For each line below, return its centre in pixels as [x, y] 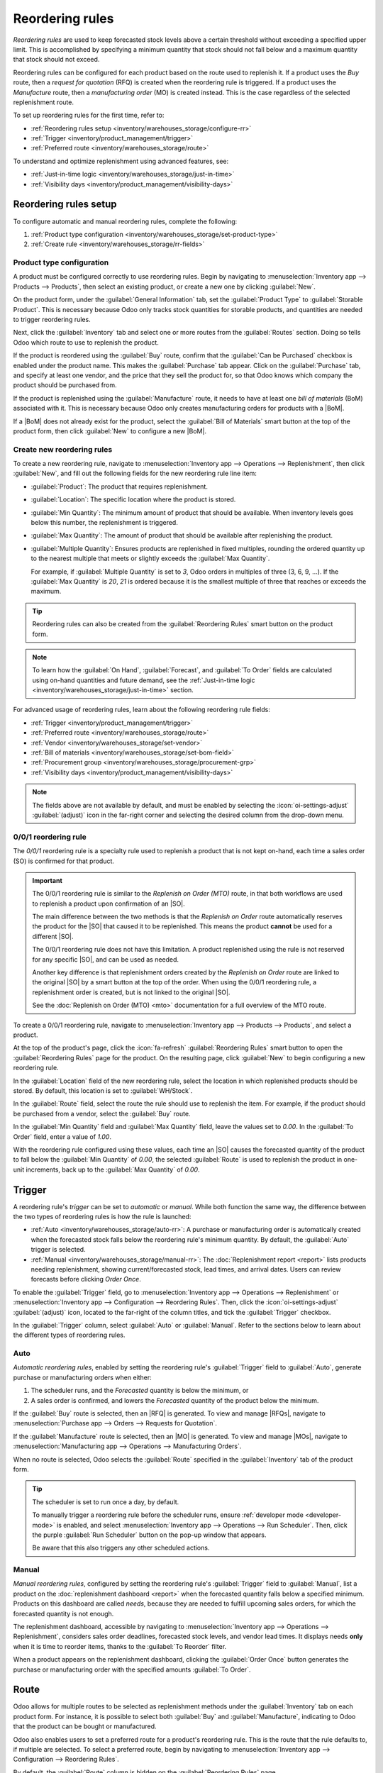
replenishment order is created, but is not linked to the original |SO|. [131, 992]
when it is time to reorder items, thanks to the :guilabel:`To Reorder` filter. [120, 1646]
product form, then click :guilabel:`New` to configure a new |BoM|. [110, 431]
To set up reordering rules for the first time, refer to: [89, 115]
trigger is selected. [58, 1250]
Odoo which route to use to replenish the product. [86, 342]
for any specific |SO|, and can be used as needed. [106, 959]
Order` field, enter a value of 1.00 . [62, 1136]
